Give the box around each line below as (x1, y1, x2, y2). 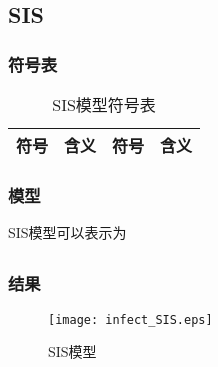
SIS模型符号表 (52, 93, 156, 116)
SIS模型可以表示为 (8, 222, 127, 243)
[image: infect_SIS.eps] (48, 312, 213, 327)
